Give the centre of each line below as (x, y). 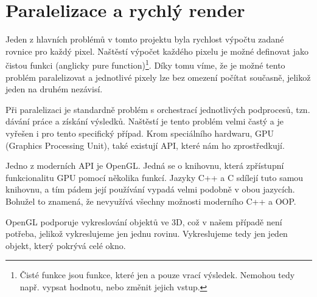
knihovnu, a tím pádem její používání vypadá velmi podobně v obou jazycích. (150, 189)
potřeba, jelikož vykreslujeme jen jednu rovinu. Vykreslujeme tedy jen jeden (147, 234)
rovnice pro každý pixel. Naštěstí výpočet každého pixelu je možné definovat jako (157, 51)
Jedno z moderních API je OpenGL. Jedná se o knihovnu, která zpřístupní (145, 166)
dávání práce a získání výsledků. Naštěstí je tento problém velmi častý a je (145, 121)
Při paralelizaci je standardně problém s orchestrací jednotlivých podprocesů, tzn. (158, 109)
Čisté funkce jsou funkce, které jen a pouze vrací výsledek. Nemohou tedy (157, 275)
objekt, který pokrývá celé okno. (66, 245)
